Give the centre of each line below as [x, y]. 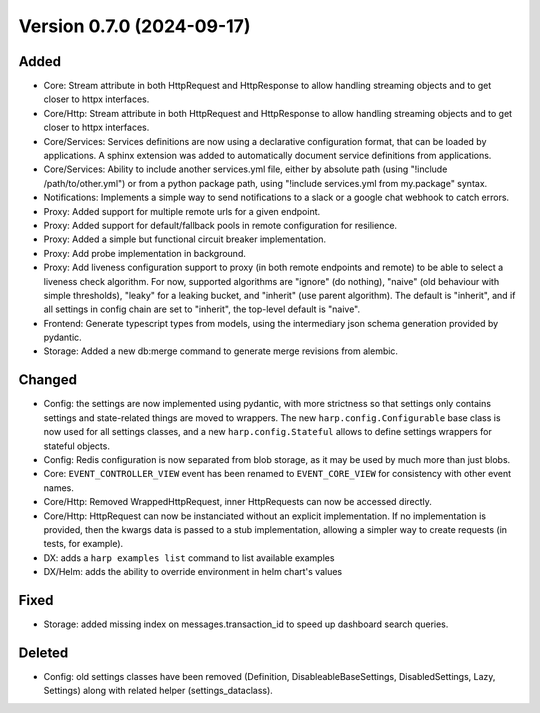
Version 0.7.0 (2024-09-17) [134, 26]
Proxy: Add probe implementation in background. [145, 253]
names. [58, 487]
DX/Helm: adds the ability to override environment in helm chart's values [193, 572]
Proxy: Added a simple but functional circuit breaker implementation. [185, 239]
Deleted [43, 652]
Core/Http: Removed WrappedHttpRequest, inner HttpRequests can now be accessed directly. [237, 502]
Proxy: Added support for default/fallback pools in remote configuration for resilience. [220, 225]
